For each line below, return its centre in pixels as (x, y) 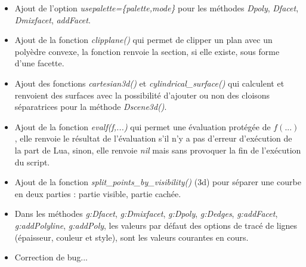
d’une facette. (39, 63)
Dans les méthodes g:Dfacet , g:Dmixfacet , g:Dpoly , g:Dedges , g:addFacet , (146, 214)
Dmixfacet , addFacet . (52, 19)
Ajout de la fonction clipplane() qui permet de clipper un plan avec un (143, 40)
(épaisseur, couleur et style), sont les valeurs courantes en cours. (132, 237)
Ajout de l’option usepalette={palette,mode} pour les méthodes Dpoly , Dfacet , (157, 8)
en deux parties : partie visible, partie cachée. (98, 193)
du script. (32, 162)
